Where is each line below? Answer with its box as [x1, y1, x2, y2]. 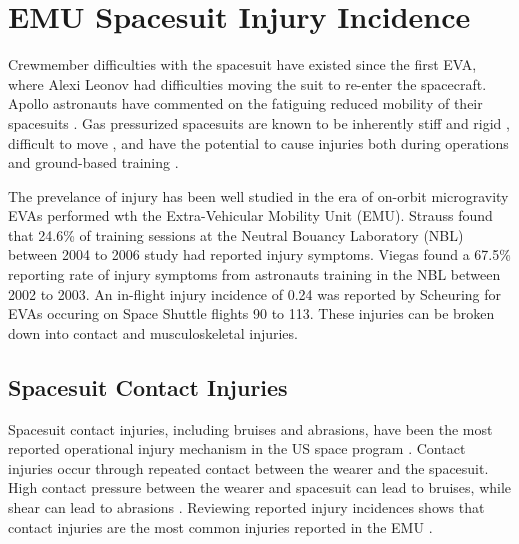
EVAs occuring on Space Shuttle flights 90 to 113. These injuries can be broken [8, 303, 495, 324]
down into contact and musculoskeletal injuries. [8, 322, 298, 343]
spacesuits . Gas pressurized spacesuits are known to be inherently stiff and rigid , [8, 112, 510, 133]
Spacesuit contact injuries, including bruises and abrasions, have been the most [8, 418, 493, 439]
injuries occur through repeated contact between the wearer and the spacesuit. [8, 457, 489, 478]
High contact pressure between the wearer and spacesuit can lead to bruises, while [8, 477, 512, 498]
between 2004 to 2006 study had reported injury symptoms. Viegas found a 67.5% [8, 244, 511, 265]
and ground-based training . [8, 152, 179, 173]
